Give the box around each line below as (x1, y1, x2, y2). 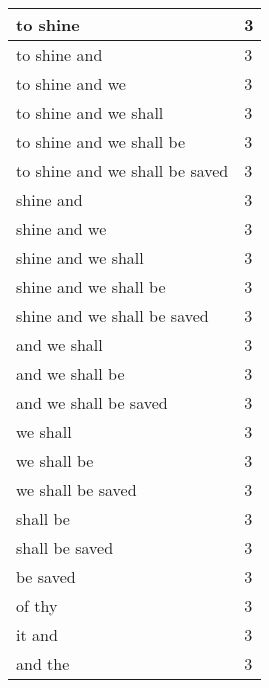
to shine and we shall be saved (16, 159, 229, 182)
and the (16, 652, 70, 675)
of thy (16, 594, 58, 617)
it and (16, 623, 58, 646)
